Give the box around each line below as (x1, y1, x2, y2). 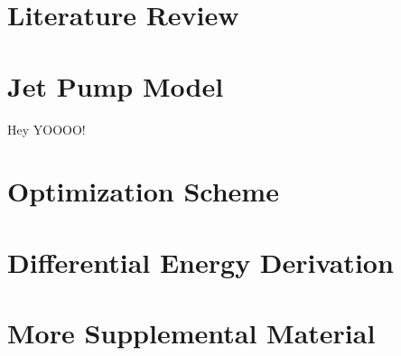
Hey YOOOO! (7, 119, 86, 138)
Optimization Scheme (7, 173, 279, 210)
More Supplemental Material (7, 314, 376, 351)
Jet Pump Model (7, 67, 224, 104)
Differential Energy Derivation (7, 243, 394, 280)
